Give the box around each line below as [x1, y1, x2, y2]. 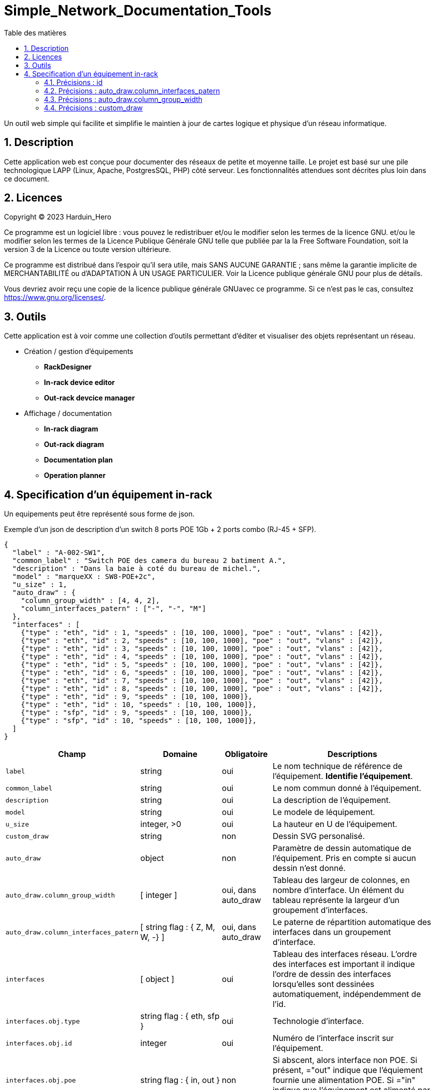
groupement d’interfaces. [272, 905, 368, 915]
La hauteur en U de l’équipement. [272, 819, 398, 829]
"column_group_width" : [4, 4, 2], [20, 596, 160, 605]
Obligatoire [225, 749, 268, 759]
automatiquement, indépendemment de [272, 989, 421, 999]
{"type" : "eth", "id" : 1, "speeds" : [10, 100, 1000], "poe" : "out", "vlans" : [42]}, [20, 628, 383, 637]
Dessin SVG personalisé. [272, 831, 365, 841]
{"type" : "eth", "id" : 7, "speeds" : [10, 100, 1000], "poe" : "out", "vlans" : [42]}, [20, 676, 383, 685]
